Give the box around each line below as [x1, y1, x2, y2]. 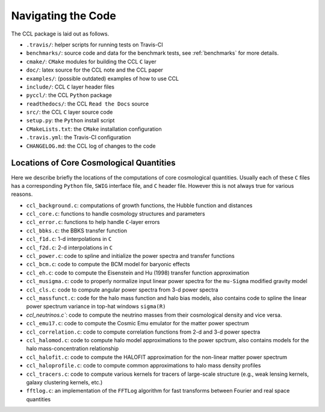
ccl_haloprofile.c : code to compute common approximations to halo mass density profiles [26, 362, 261, 369]
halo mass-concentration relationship [26, 345, 119, 352]
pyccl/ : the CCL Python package [26, 92, 113, 99]
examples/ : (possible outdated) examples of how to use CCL [26, 75, 179, 82]
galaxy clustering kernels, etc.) [26, 378, 103, 385]
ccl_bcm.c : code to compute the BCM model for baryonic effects [26, 261, 190, 268]
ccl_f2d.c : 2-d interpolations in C [26, 244, 113, 251]
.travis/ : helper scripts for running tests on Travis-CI [26, 41, 163, 48]
